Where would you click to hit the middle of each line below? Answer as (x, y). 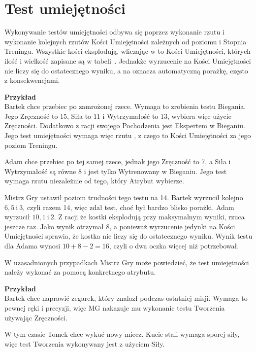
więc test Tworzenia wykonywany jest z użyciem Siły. (85, 343)
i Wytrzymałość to (130, 116)
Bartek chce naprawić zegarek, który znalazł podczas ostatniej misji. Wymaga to (126, 298)
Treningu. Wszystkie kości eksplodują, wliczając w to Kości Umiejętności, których (128, 51)
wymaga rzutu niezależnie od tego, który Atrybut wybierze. (94, 181)
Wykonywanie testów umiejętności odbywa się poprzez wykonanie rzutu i (114, 32)
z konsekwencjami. (32, 80)
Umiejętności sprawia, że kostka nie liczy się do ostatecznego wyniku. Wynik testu (128, 236)
